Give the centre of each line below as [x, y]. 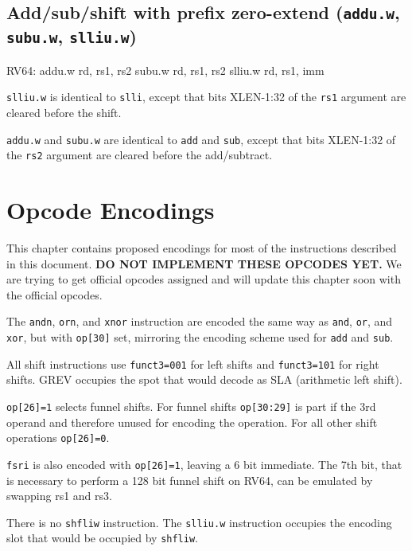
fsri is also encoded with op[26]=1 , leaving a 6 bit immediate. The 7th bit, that [204, 464]
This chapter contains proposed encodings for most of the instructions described [202, 248]
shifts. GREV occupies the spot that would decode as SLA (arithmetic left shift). [204, 379]
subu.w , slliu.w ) [72, 36]
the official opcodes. [54, 294]
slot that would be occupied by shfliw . [102, 538]
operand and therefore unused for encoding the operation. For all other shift [192, 422]
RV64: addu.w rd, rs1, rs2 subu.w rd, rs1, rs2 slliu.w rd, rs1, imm [165, 70]
